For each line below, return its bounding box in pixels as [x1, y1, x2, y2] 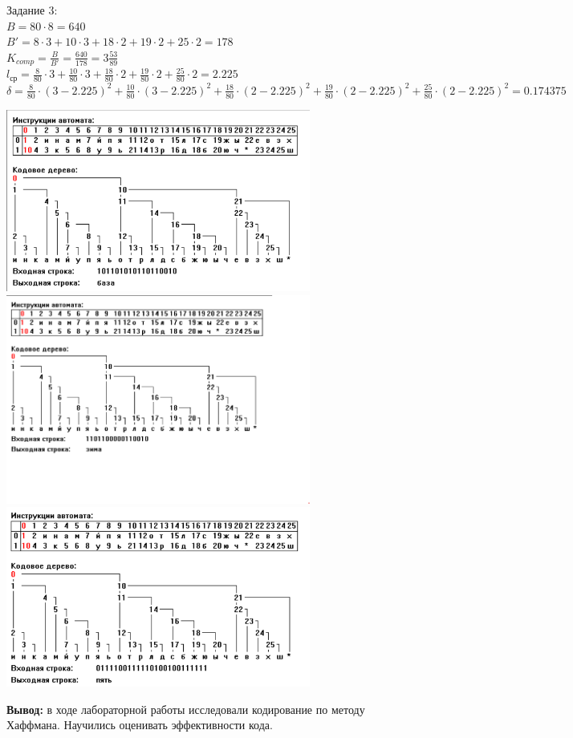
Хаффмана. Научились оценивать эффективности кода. [6, 716, 273, 733]
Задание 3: [6, 2, 58, 18]
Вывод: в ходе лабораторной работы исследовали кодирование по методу [6, 700, 365, 717]
